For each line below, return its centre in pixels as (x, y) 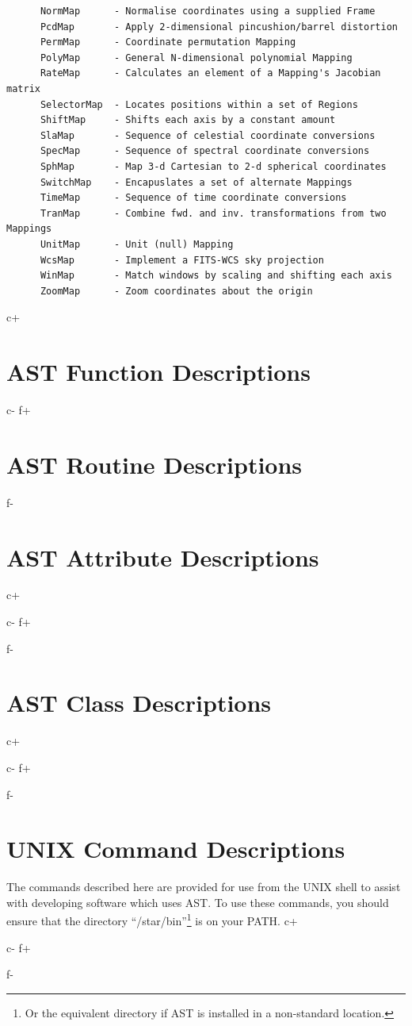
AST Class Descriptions (139, 703)
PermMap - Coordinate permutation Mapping (168, 42)
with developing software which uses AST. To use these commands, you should (198, 902)
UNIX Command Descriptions (176, 849)
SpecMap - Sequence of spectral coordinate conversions (205, 151)
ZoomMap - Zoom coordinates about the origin (176, 291)
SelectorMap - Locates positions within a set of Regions (199, 104)
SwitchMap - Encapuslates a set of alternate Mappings (196, 182)
